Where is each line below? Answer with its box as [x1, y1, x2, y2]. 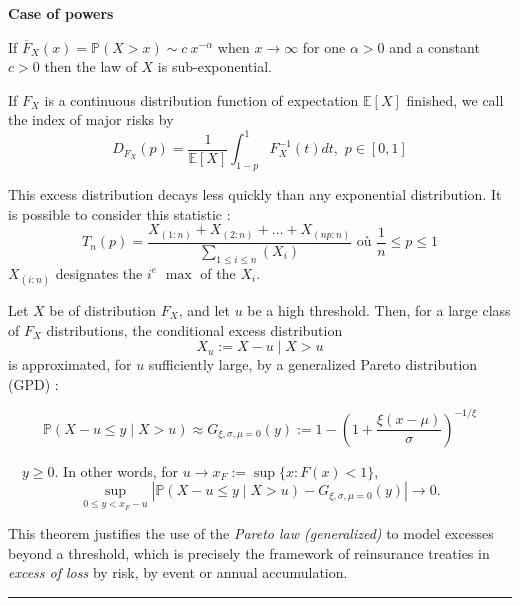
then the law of [44, 56, 137, 77]
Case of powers [8, 3, 114, 23]
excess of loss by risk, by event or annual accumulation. [8, 562, 348, 583]
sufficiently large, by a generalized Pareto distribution [148, 354, 478, 375]
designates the [55, 262, 143, 283]
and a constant [389, 36, 480, 57]
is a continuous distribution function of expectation [44, 89, 359, 110]
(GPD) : [8, 373, 59, 394]
